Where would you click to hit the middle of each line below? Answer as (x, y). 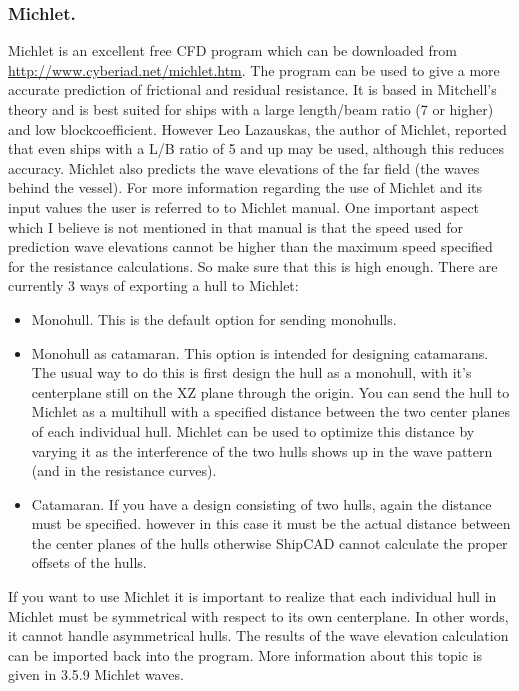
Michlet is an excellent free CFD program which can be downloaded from (232, 50)
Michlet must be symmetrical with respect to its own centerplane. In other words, (258, 615)
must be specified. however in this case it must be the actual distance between (271, 523)
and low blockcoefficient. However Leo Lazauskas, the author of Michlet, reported (257, 128)
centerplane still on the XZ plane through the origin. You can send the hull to (270, 391)
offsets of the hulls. (89, 562)
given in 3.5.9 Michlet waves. (96, 674)
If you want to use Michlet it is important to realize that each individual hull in (252, 596)
